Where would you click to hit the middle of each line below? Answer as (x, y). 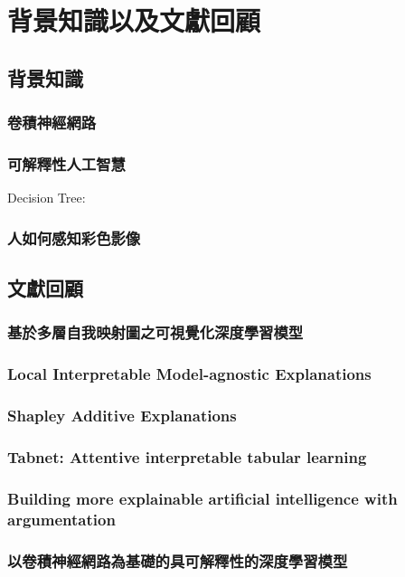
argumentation (61, 519)
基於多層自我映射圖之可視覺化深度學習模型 (155, 332)
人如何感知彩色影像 (74, 237)
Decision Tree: (47, 198)
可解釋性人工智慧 (66, 163)
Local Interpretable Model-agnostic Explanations (189, 374)
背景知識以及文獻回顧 (134, 20)
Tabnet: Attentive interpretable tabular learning (187, 456)
